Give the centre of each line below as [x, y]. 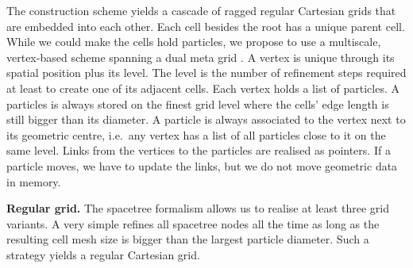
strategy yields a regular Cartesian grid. [103, 254]
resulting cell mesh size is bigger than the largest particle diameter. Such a [188, 239]
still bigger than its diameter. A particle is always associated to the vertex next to [206, 119]
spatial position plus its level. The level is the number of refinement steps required [206, 73]
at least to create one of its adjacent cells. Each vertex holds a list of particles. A [203, 88]
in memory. [34, 181]
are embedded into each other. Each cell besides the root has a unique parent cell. [206, 26]
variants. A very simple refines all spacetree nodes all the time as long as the [193, 223]
